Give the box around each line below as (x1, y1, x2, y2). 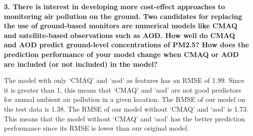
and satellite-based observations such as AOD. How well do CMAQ (4, 30, 235, 40)
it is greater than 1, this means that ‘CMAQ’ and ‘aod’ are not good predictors (4, 84, 241, 95)
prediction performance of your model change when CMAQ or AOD (4, 49, 239, 59)
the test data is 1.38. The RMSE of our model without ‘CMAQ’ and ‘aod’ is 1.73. (4, 103, 249, 114)
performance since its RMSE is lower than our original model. (4, 123, 189, 133)
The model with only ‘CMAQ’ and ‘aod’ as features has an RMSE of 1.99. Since (4, 75, 244, 85)
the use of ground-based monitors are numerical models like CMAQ (4, 20, 237, 31)
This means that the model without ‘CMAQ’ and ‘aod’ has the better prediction (4, 113, 245, 123)
